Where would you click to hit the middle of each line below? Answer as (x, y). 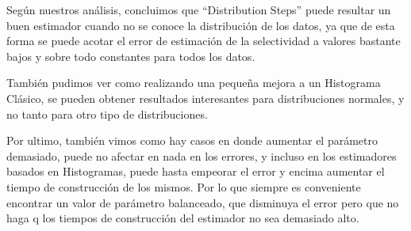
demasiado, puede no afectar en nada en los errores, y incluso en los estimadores (202, 155)
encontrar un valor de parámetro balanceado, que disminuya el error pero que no (203, 202)
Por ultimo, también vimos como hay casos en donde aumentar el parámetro (192, 140)
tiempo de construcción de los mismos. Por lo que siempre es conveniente (184, 186)
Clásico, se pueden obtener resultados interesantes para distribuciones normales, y (205, 98)
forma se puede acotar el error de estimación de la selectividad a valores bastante (204, 41)
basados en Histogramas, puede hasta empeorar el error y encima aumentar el (196, 171)
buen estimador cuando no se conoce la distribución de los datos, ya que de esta (201, 25)
